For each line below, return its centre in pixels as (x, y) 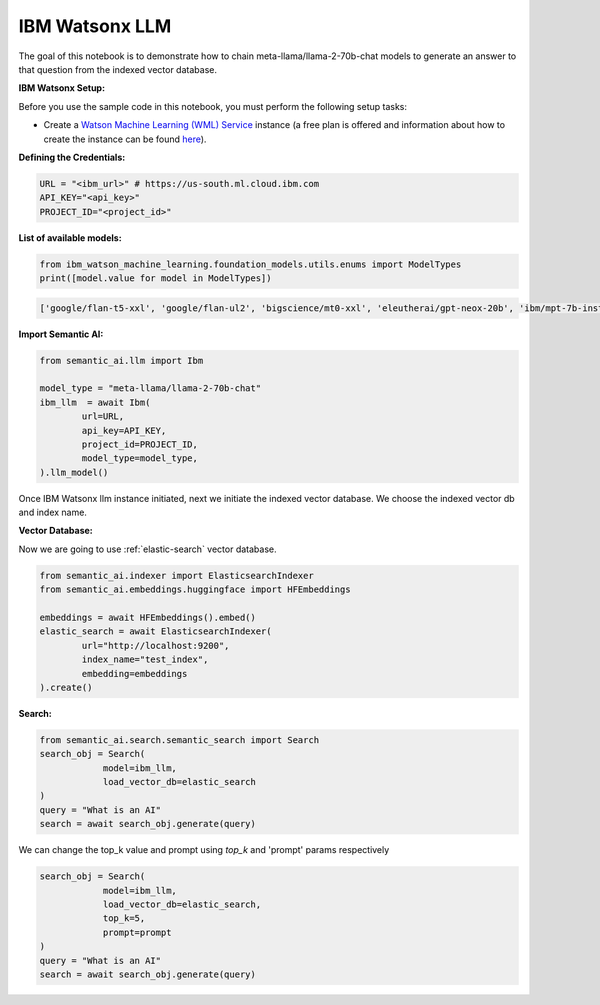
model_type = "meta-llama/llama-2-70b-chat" (150, 388)
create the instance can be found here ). (125, 139)
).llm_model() (74, 472)
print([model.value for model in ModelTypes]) (155, 278)
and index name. (52, 512)
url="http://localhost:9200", (155, 645)
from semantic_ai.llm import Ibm (121, 360)
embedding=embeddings (134, 673)
